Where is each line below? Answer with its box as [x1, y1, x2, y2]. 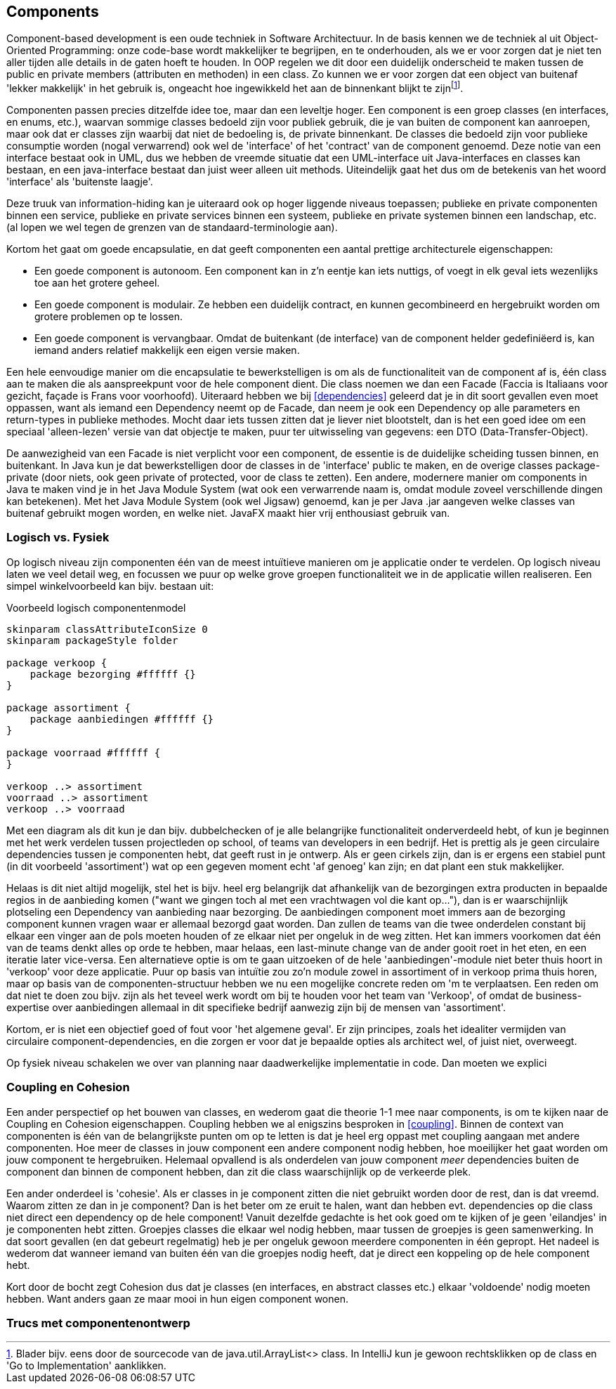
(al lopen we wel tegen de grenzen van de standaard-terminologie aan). [6, 221, 338, 234]
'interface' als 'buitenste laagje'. [6, 176, 153, 188]
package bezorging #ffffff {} [30, 668, 196, 680]
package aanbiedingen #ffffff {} [30, 713, 214, 725]
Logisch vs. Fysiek [6, 530, 110, 545]
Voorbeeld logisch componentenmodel [6, 601, 186, 614]
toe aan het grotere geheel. [34, 277, 160, 289]
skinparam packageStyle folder [6, 634, 178, 646]
